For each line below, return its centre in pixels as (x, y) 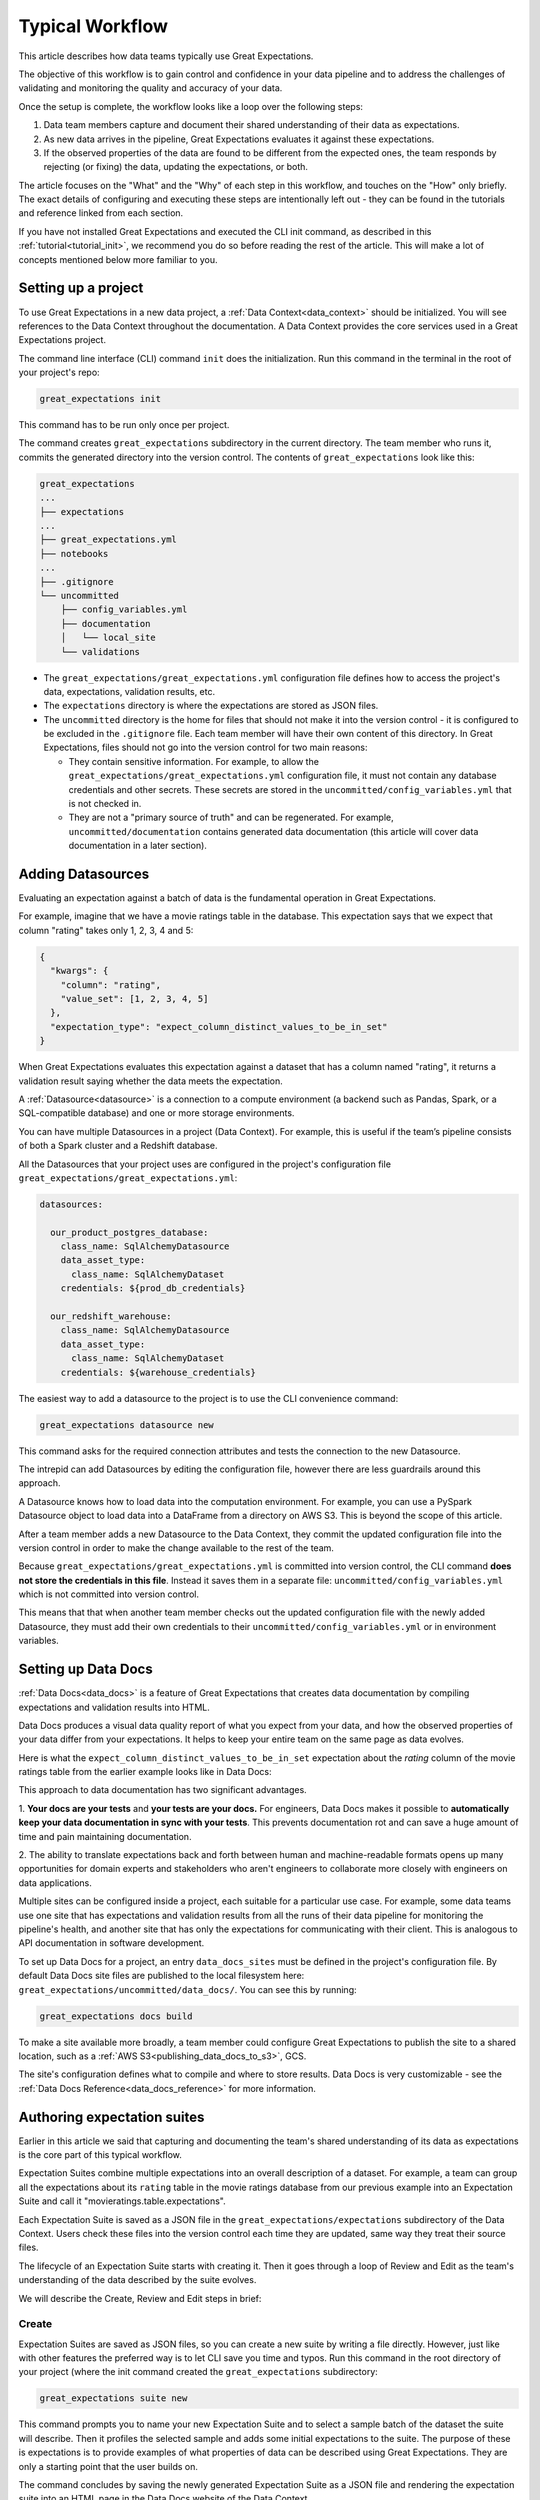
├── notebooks (74, 553)
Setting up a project (81, 288)
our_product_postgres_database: (129, 1232)
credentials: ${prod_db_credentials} (153, 1288)
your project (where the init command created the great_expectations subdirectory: (198, 2372)
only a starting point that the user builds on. (108, 2466)
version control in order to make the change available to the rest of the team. (176, 1547)
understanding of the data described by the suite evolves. (137, 2280)
